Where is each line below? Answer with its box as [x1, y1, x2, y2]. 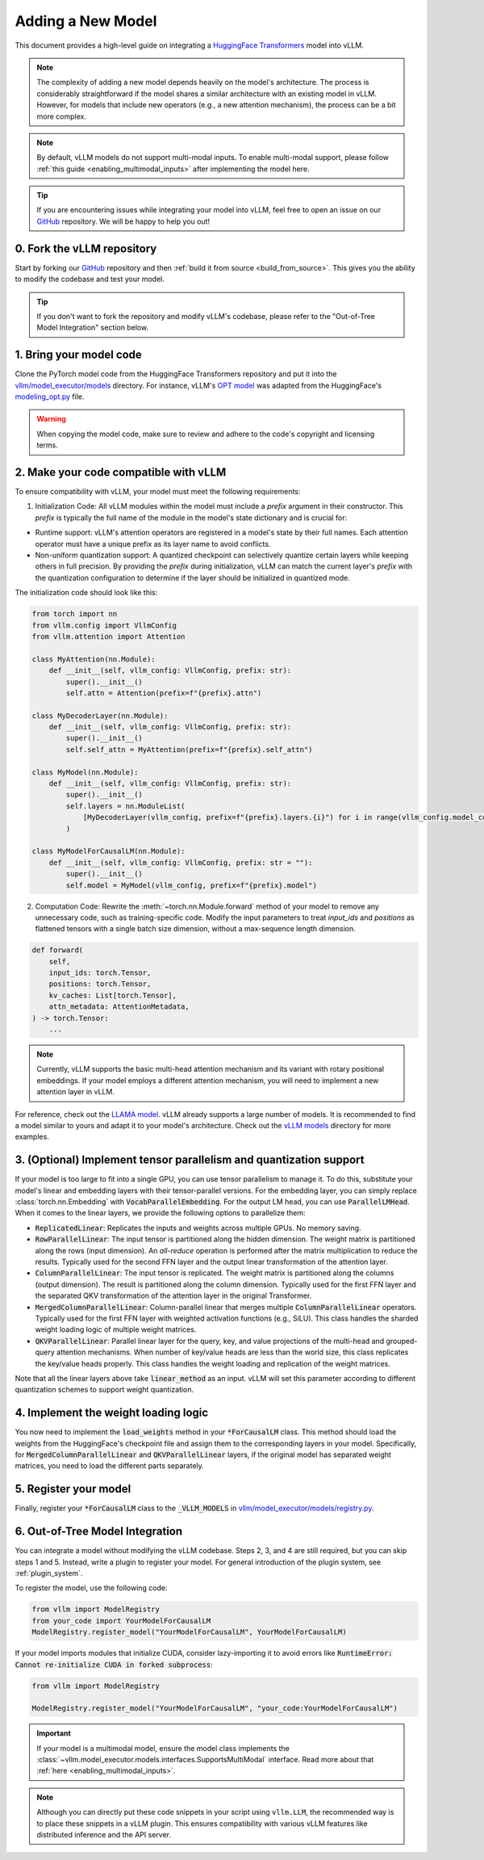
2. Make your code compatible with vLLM [15, 465, 227, 479]
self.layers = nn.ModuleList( [65, 801, 186, 811]
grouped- [386, 1336, 418, 1346]
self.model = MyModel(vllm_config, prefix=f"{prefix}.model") [65, 880, 318, 890]
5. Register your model [15, 1482, 131, 1496]
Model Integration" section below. [36, 323, 149, 333]
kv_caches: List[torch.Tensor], [48, 990, 177, 1000]
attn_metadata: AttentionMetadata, [48, 1002, 190, 1011]
